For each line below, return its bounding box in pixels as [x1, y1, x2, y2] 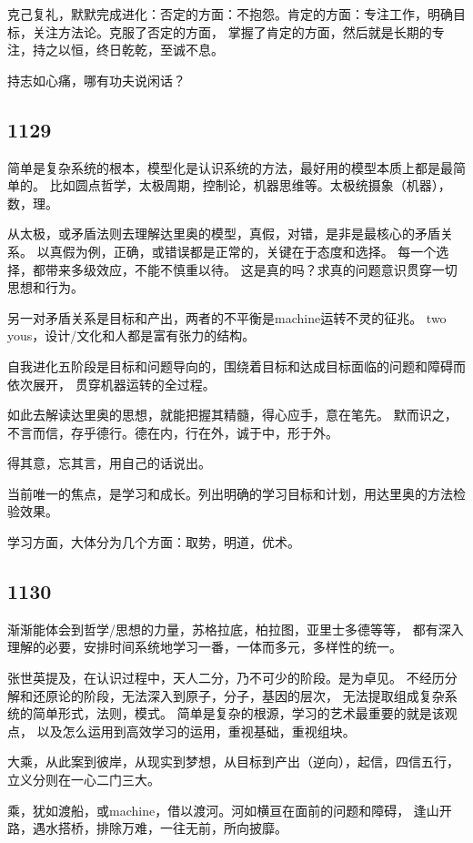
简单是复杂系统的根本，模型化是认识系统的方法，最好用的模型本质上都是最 [7, 157, 453, 177]
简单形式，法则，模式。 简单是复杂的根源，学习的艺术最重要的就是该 [32, 704, 445, 723]
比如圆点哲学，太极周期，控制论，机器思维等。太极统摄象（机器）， [49, 176, 451, 195]
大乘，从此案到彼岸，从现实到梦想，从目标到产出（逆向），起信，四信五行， [7, 752, 459, 771]
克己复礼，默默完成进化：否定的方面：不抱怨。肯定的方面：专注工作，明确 [7, 5, 453, 23]
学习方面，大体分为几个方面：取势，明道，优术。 [7, 533, 300, 552]
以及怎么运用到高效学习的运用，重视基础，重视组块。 [36, 721, 356, 740]
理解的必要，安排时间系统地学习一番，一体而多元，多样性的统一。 [7, 637, 402, 656]
